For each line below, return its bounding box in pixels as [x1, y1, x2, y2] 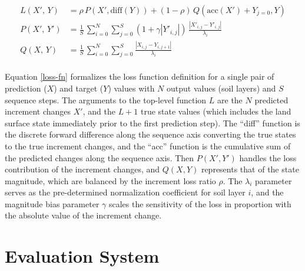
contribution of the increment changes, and [5, 163, 160, 175]
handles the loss [239, 151, 297, 164]
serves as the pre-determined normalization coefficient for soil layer [5, 186, 246, 198]
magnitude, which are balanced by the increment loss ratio [5, 174, 216, 187]
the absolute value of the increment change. [5, 209, 162, 221]
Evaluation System [5, 244, 160, 268]
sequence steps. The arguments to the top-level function [5, 93, 207, 106]
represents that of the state [201, 163, 299, 175]
